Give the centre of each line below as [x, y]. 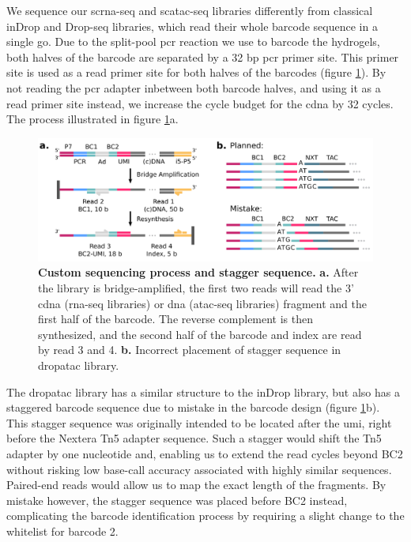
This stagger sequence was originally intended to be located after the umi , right [199, 422]
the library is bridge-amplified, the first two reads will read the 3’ [196, 288]
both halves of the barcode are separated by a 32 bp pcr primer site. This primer [203, 56]
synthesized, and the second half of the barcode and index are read [200, 334]
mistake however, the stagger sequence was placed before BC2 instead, [177, 500]
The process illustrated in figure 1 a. [92, 119]
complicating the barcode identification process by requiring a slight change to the [205, 516]
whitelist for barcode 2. [62, 531]
